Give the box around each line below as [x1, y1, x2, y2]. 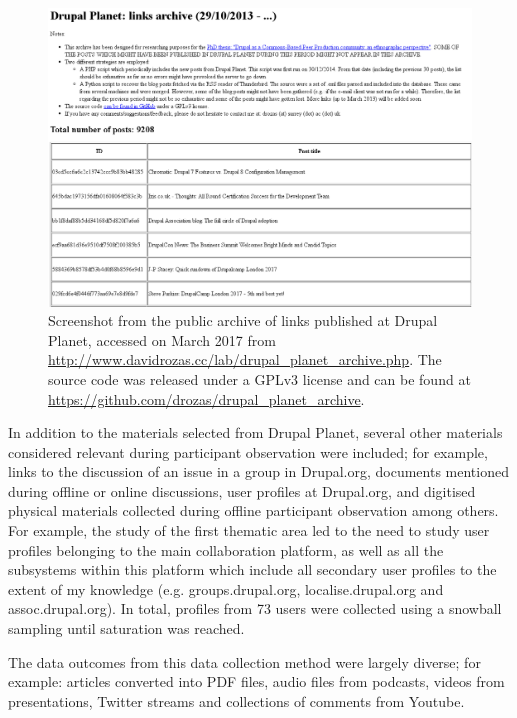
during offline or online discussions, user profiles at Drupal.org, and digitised [8, 480, 476, 501]
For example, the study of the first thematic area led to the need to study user [8, 520, 490, 541]
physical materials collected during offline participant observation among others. [8, 500, 499, 521]
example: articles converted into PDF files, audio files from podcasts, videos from [8, 671, 505, 692]
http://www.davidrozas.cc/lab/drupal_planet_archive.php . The [48, 349, 442, 370]
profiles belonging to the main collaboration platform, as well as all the [8, 539, 444, 560]
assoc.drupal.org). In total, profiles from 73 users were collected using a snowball [8, 598, 502, 619]
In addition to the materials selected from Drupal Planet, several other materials [8, 422, 503, 443]
